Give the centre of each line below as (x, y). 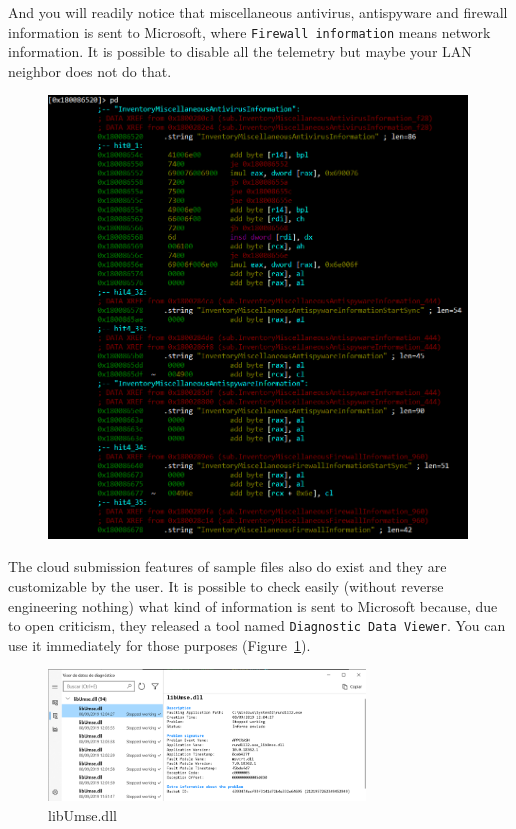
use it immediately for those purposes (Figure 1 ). (159, 644)
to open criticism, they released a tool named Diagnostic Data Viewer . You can (257, 625)
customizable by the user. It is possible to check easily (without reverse (226, 586)
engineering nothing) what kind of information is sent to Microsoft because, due (253, 605)
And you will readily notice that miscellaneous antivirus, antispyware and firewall (258, 12)
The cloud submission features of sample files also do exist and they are (227, 566)
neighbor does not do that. (90, 70)
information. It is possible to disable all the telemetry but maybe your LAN (240, 51)
